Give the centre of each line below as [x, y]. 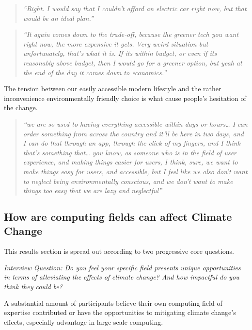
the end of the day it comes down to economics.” [95, 72]
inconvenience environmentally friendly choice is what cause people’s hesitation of [125, 98]
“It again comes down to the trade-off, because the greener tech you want [131, 34]
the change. [21, 107]
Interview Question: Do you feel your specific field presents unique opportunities [122, 267]
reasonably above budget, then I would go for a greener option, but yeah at [133, 62]
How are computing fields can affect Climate [118, 217]
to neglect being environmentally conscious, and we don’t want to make [128, 181]
